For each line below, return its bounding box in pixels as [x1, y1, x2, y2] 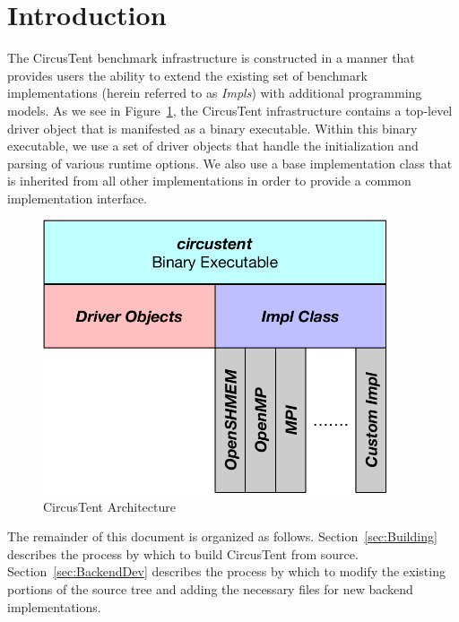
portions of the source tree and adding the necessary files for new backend [7, 579, 413, 598]
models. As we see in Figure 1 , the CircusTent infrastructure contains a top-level [7, 100, 453, 119]
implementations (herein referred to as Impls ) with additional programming [7, 83, 422, 102]
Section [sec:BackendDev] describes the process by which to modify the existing [7, 562, 446, 581]
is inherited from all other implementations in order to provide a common [7, 171, 411, 190]
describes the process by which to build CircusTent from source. [7, 544, 359, 563]
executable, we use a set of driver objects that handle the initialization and [7, 136, 419, 155]
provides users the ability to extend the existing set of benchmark [7, 65, 368, 84]
